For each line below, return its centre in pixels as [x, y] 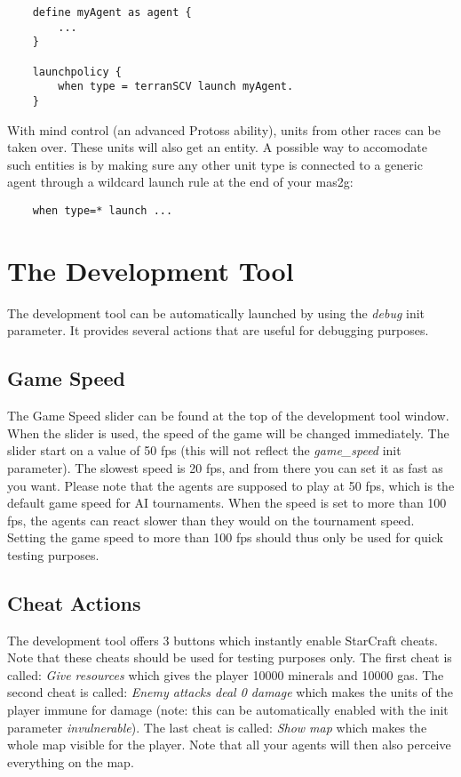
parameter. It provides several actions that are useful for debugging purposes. [218, 330]
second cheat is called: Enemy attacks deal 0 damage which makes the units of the [230, 692]
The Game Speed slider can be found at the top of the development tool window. [228, 416]
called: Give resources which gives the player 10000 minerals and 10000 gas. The [226, 674]
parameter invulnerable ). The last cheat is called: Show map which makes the [217, 727]
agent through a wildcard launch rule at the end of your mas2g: [180, 182]
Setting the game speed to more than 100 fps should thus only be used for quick [225, 537]
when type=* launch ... [103, 210]
